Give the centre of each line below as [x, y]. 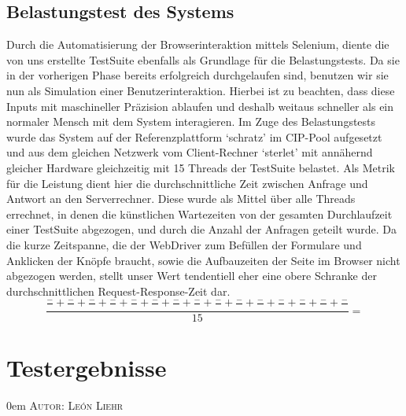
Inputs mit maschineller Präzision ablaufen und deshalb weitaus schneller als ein [200, 106]
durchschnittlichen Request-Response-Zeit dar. [118, 291]
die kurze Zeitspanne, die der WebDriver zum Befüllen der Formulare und [184, 244]
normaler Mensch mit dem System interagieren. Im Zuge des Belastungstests [191, 121]
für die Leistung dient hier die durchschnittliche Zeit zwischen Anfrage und [187, 183]
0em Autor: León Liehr [65, 405]
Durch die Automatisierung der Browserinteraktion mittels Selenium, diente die [198, 44]
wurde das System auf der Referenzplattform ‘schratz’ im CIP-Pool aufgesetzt [194, 136]
